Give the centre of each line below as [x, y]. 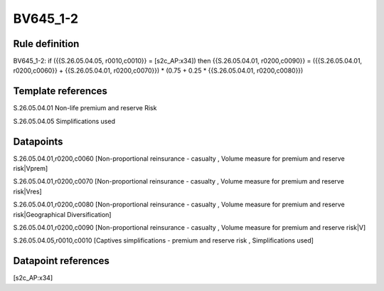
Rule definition [46, 44]
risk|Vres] [27, 191]
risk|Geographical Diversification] [62, 214]
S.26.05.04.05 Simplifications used [64, 121]
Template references [60, 91]
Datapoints [38, 141]
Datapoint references [62, 261]
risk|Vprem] [31, 169]
